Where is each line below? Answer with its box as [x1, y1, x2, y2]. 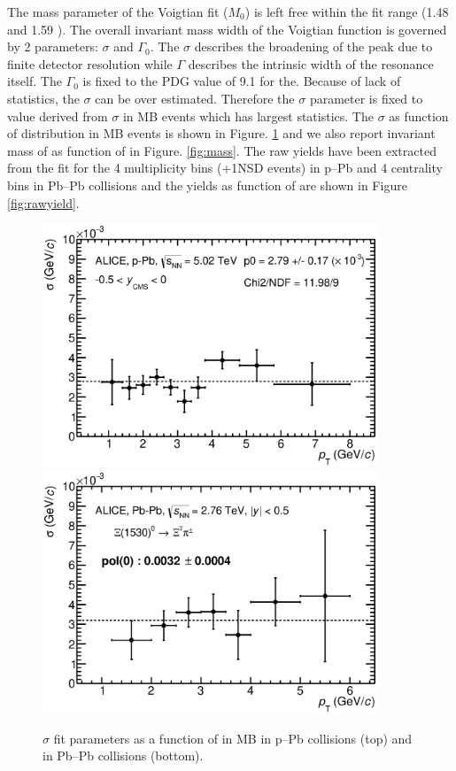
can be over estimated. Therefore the [95, 89, 295, 107]
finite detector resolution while [7, 54, 173, 73]
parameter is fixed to [309, 89, 423, 107]
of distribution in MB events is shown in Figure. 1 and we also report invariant [7, 124, 436, 143]
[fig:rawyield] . [7, 193, 80, 212]
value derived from [7, 106, 108, 125]
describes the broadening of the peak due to [194, 37, 433, 56]
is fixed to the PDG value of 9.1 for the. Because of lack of [82, 72, 401, 90]
